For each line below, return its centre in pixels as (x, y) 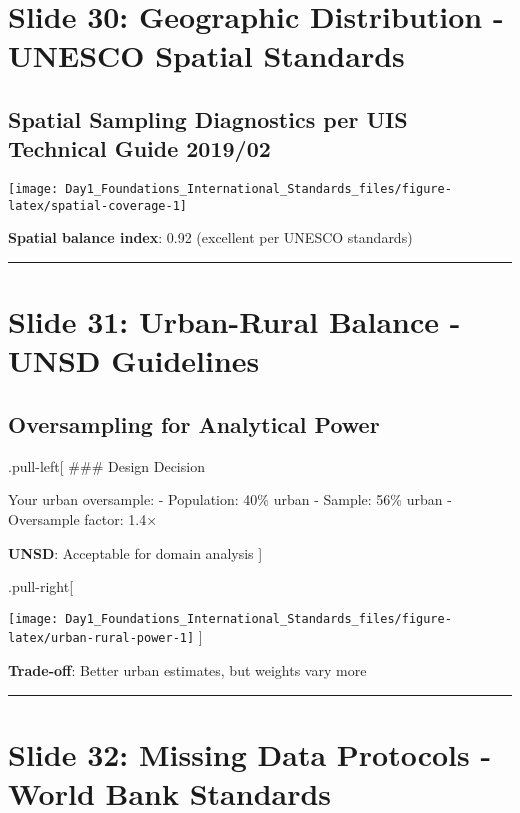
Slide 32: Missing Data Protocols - (250, 753)
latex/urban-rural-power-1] (101, 638)
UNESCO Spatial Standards (206, 55)
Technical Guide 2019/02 (139, 148)
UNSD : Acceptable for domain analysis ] (135, 552)
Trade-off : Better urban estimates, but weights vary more (187, 670)
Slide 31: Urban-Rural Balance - (234, 321)
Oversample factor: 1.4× (83, 519)
